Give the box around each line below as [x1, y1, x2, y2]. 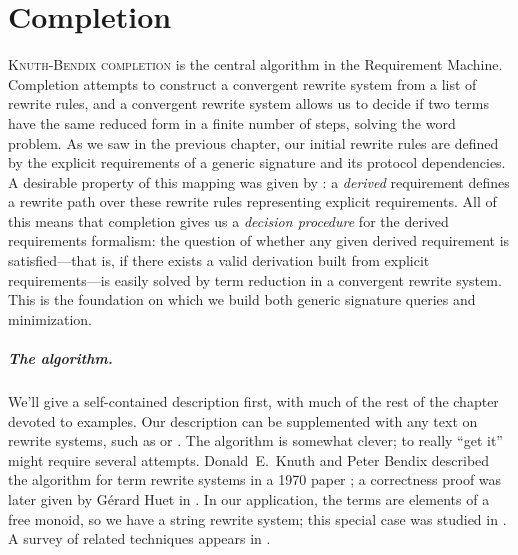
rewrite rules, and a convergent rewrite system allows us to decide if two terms [8, 93, 489, 114]
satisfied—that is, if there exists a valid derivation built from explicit [8, 250, 430, 271]
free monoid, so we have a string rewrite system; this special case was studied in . [8, 508, 507, 529]
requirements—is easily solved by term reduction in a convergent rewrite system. [8, 269, 502, 290]
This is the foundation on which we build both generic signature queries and [8, 289, 476, 310]
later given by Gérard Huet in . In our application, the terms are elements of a [8, 488, 490, 509]
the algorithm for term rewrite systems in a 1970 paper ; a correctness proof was [8, 469, 502, 490]
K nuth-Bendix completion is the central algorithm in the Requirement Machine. [8, 54, 503, 75]
